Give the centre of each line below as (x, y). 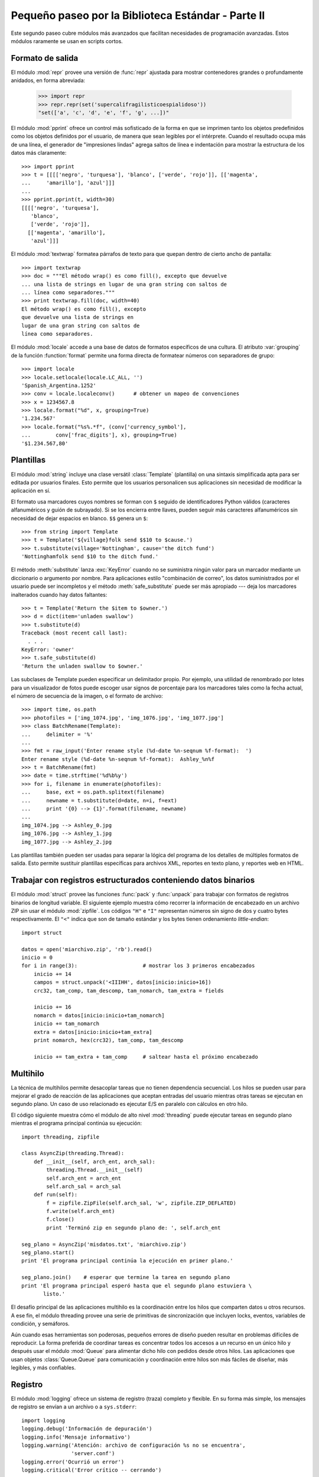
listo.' (54, 1294)
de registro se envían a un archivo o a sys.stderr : (74, 1407)
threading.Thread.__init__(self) (95, 1170)
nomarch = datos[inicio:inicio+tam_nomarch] (99, 1015)
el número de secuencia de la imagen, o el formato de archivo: (87, 696)
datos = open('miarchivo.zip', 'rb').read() (87, 949)
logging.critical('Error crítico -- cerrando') (92, 1470)
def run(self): (56, 1195)
